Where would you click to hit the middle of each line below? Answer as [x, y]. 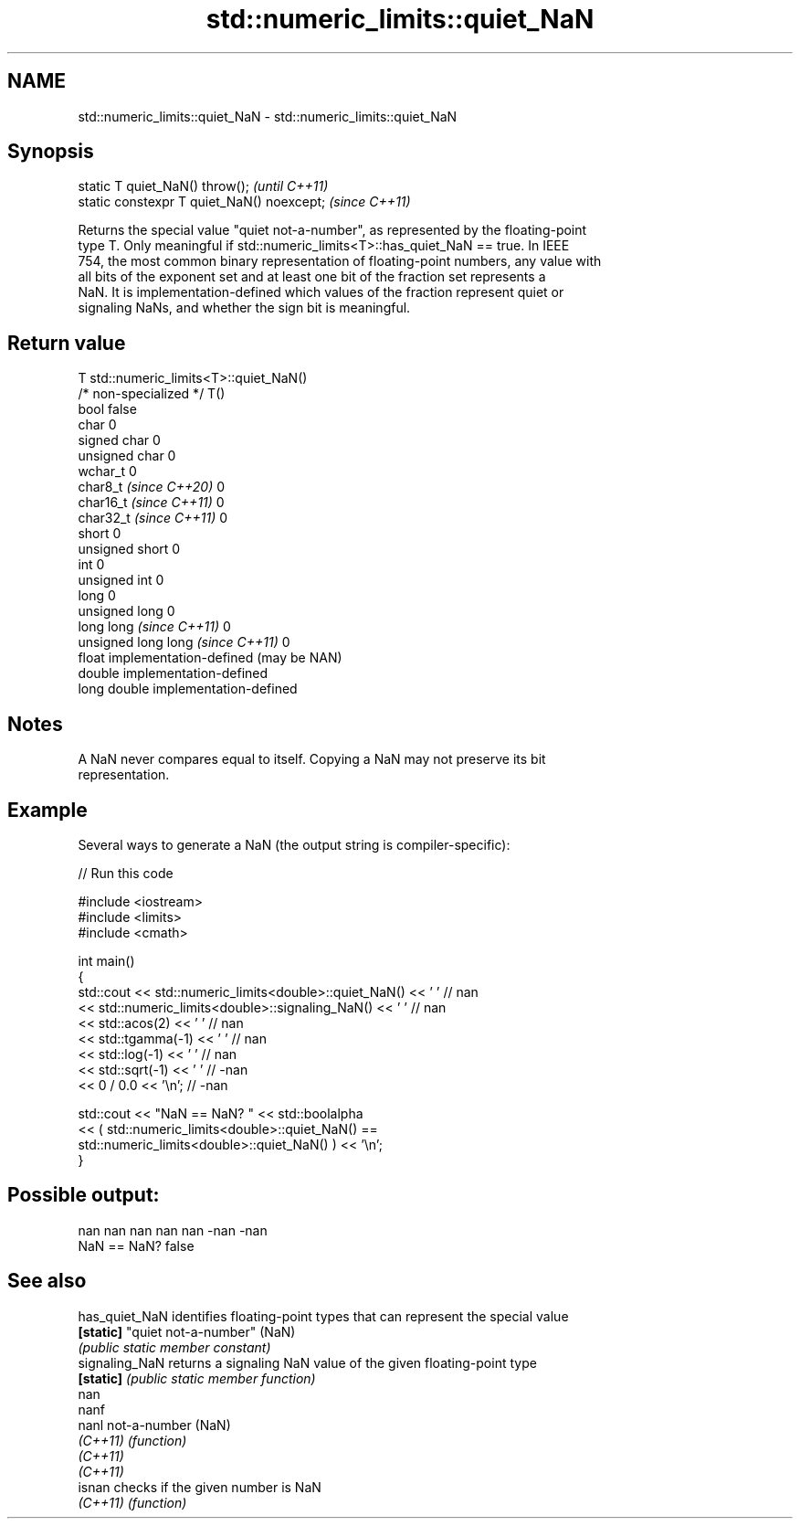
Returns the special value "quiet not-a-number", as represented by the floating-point [332, 230]
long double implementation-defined [188, 689]
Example [47, 810]
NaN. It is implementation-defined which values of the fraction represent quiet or [321, 292]
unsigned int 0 [121, 580]
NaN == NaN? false [136, 1245]
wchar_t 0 [107, 472]
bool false [107, 409]
